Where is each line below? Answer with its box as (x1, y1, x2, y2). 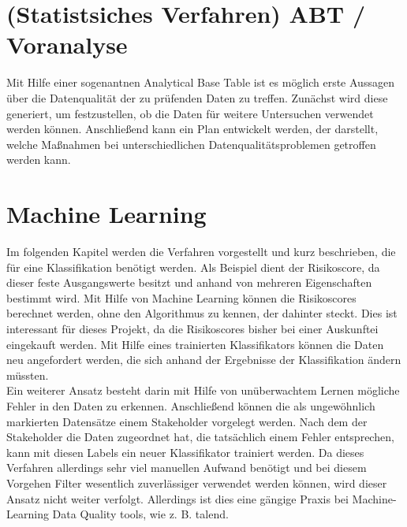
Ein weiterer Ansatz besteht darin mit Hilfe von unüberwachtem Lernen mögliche (6, 382, 400, 399)
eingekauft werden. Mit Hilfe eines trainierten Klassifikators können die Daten (6, 336, 384, 352)
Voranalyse (6, 28, 128, 61)
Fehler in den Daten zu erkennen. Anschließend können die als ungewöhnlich (6, 397, 375, 414)
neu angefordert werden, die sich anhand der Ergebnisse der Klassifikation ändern (6, 351, 401, 368)
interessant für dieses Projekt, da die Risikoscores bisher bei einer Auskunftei (6, 320, 379, 336)
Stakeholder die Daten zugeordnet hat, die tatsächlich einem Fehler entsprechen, (6, 429, 394, 445)
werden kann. (6, 151, 71, 168)
